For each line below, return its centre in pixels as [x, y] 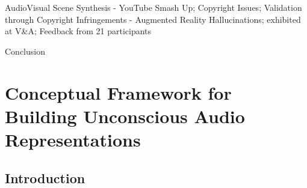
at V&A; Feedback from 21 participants [78, 31]
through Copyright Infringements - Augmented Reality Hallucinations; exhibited [153, 19]
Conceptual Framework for [118, 92]
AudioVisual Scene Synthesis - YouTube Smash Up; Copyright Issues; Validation [153, 7]
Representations [73, 139]
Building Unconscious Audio [125, 116]
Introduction [45, 177]
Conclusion [25, 51]
